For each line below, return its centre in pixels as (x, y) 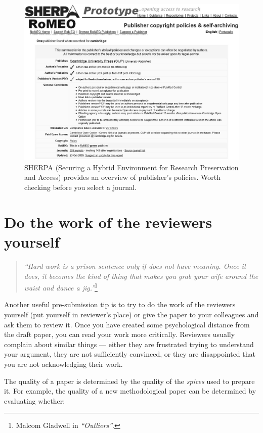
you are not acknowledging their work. (63, 364)
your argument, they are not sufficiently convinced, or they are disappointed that (130, 354)
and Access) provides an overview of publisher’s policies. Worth (122, 177)
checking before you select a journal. (80, 187)
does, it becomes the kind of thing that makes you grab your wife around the (141, 276)
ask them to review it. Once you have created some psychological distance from (127, 324)
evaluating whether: (35, 400)
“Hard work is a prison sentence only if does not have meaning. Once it (135, 266)
